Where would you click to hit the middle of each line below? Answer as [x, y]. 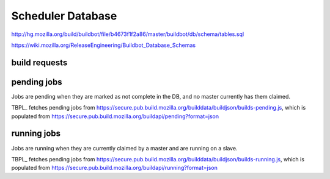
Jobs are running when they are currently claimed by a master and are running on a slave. [124, 148]
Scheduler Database [64, 16]
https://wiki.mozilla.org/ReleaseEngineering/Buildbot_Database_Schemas [103, 45]
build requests [39, 62]
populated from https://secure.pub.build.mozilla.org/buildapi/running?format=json [115, 168]
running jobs [36, 134]
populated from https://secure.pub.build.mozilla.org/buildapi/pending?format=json [115, 116]
